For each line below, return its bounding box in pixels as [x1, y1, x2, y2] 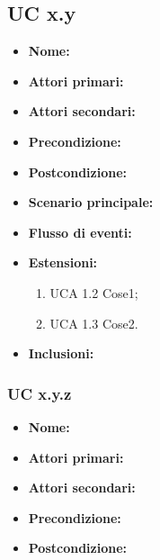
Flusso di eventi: [28, 222, 132, 241]
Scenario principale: [28, 193, 154, 212]
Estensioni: [28, 253, 98, 272]
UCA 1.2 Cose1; [49, 283, 138, 302]
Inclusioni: [28, 344, 94, 363]
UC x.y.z [7, 382, 72, 404]
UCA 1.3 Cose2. [49, 313, 138, 332]
